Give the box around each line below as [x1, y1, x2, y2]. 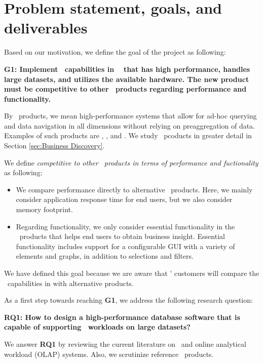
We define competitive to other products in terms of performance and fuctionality [4, 157, 258, 168]
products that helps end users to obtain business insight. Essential [19, 231, 225, 241]
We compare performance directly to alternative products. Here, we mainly [16, 184, 253, 194]
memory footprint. [16, 204, 73, 215]
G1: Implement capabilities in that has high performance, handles [4, 63, 250, 74]
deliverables [4, 17, 88, 38]
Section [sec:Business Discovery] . [4, 140, 105, 151]
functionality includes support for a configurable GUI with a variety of [16, 240, 235, 251]
